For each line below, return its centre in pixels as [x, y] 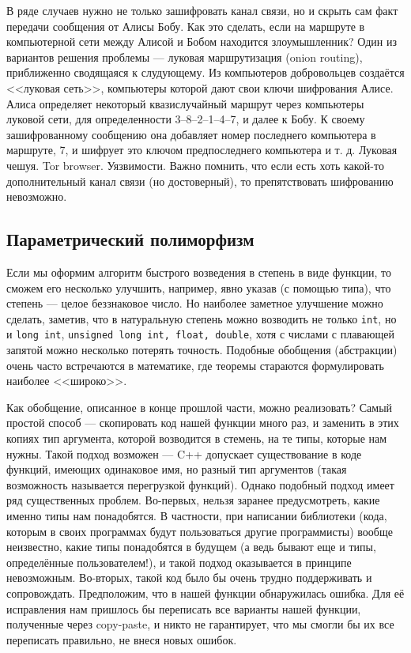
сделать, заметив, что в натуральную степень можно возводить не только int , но [202, 318]
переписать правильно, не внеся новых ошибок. [122, 639]
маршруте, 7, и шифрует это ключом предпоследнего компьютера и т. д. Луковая [202, 150]
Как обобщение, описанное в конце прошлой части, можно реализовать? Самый [200, 407]
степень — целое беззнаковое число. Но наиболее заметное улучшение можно [195, 303]
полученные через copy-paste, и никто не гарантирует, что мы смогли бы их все [200, 624]
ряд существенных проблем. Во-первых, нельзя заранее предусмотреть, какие [193, 500]
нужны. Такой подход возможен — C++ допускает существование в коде [184, 453]
